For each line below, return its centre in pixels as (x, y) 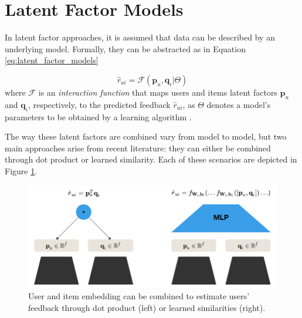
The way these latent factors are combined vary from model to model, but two (146, 136)
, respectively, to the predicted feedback (99, 104)
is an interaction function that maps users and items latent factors (158, 92)
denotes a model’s (239, 104)
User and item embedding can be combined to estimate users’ (139, 296)
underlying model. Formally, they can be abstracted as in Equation (125, 48)
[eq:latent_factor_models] (52, 60)
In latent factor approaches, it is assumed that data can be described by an (140, 37)
